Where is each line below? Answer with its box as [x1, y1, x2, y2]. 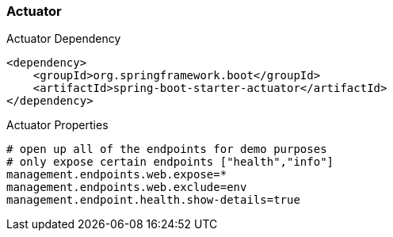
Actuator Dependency [6, 32, 121, 46]
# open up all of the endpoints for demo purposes [6, 143, 327, 156]
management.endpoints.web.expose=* [6, 168, 227, 182]
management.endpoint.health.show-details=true [6, 193, 300, 207]
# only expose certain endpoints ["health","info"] [6, 155, 334, 169]
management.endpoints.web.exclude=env [6, 181, 247, 194]
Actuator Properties [6, 118, 109, 132]
